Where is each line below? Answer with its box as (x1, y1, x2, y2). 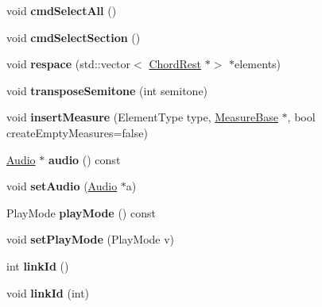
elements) (235, 56, 281, 72)
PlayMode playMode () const (6, 204, 156, 221)
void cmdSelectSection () (6, 29, 141, 45)
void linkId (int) (6, 284, 90, 301)
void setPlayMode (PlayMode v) (6, 231, 175, 248)
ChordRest (149, 56, 202, 72)
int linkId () (6, 257, 69, 274)
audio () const (48, 151, 121, 167)
